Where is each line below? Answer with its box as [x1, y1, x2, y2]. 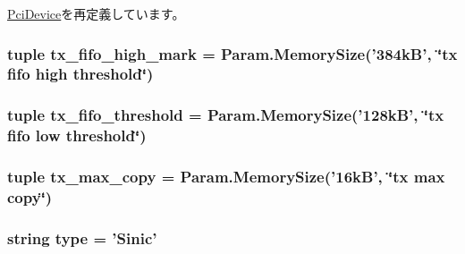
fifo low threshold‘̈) [7, 124, 147, 147]
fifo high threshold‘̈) [7, 63, 154, 85]
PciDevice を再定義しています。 [7, 4, 185, 22]
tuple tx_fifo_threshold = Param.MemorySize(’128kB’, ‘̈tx [7, 104, 444, 126]
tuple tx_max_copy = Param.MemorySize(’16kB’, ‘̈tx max [7, 165, 445, 188]
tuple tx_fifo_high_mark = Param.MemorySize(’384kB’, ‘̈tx [7, 42, 458, 64]
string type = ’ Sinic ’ [7, 226, 157, 249]
